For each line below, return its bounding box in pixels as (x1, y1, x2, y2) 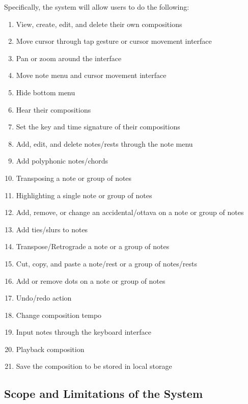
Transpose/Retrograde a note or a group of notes (16, 241, 170, 252)
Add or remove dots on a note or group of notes (16, 275, 166, 286)
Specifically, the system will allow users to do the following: (4, 2, 189, 12)
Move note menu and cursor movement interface (16, 70, 167, 80)
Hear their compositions (16, 104, 91, 115)
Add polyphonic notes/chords (16, 155, 108, 166)
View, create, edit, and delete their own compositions (16, 18, 182, 29)
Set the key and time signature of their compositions (16, 121, 180, 132)
